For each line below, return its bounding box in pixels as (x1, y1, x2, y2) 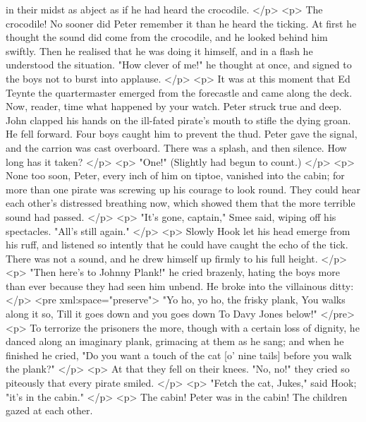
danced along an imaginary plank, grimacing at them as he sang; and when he (6, 334, 344, 349)
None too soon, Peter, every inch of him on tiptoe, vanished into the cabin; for (6, 168, 345, 183)
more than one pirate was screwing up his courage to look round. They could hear (6, 181, 360, 196)
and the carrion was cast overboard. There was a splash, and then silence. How (6, 140, 347, 155)
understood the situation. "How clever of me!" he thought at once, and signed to (6, 57, 352, 72)
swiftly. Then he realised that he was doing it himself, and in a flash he (6, 43, 313, 58)
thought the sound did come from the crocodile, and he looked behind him (6, 30, 328, 44)
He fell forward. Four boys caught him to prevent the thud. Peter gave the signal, (6, 126, 358, 141)
